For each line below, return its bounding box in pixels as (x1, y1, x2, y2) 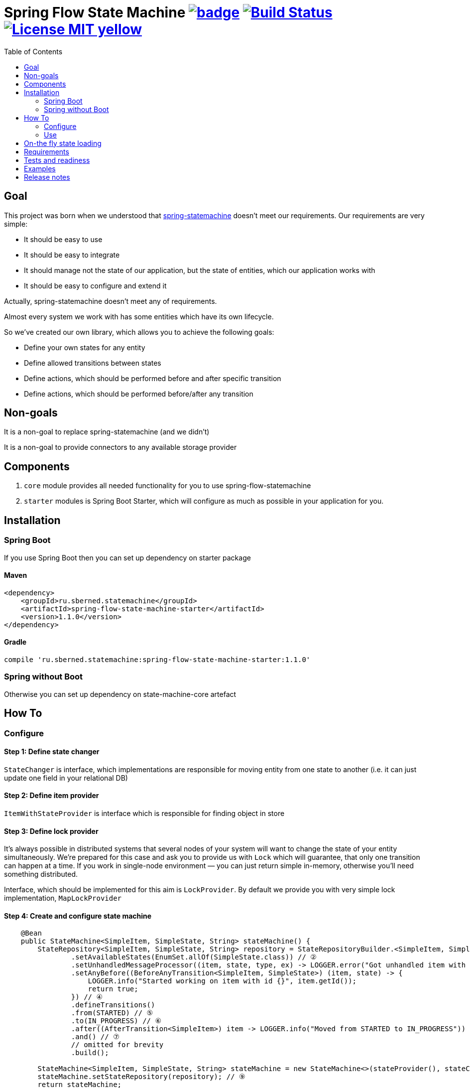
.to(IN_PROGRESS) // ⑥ (71, 1017, 161, 1025)
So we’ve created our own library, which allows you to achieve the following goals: (4, 327, 274, 336)
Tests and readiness (24, 155, 90, 164)
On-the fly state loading (24, 138, 102, 147)
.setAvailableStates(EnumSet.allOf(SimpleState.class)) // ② (71, 953, 317, 961)
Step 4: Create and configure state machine (4, 911, 152, 920)
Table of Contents (4, 47, 63, 56)
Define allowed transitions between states (24, 358, 161, 367)
